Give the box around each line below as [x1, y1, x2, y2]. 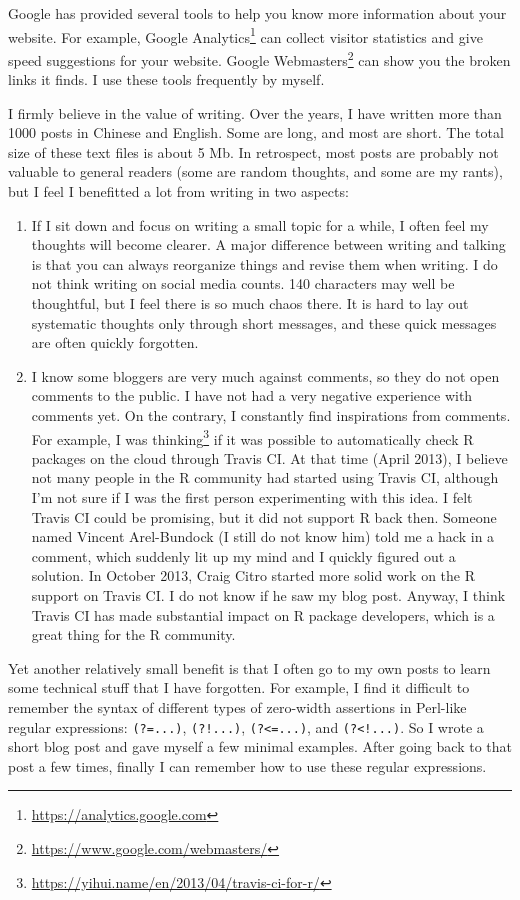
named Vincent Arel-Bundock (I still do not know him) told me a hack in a [31, 526, 495, 547]
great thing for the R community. [31, 624, 236, 645]
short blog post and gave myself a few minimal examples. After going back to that [8, 736, 512, 757]
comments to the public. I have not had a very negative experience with [31, 385, 473, 406]
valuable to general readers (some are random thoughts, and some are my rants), [8, 161, 503, 182]
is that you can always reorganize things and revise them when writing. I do [31, 253, 498, 274]
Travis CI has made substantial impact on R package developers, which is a [31, 604, 495, 625]
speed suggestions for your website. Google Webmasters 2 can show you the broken [8, 46, 511, 70]
